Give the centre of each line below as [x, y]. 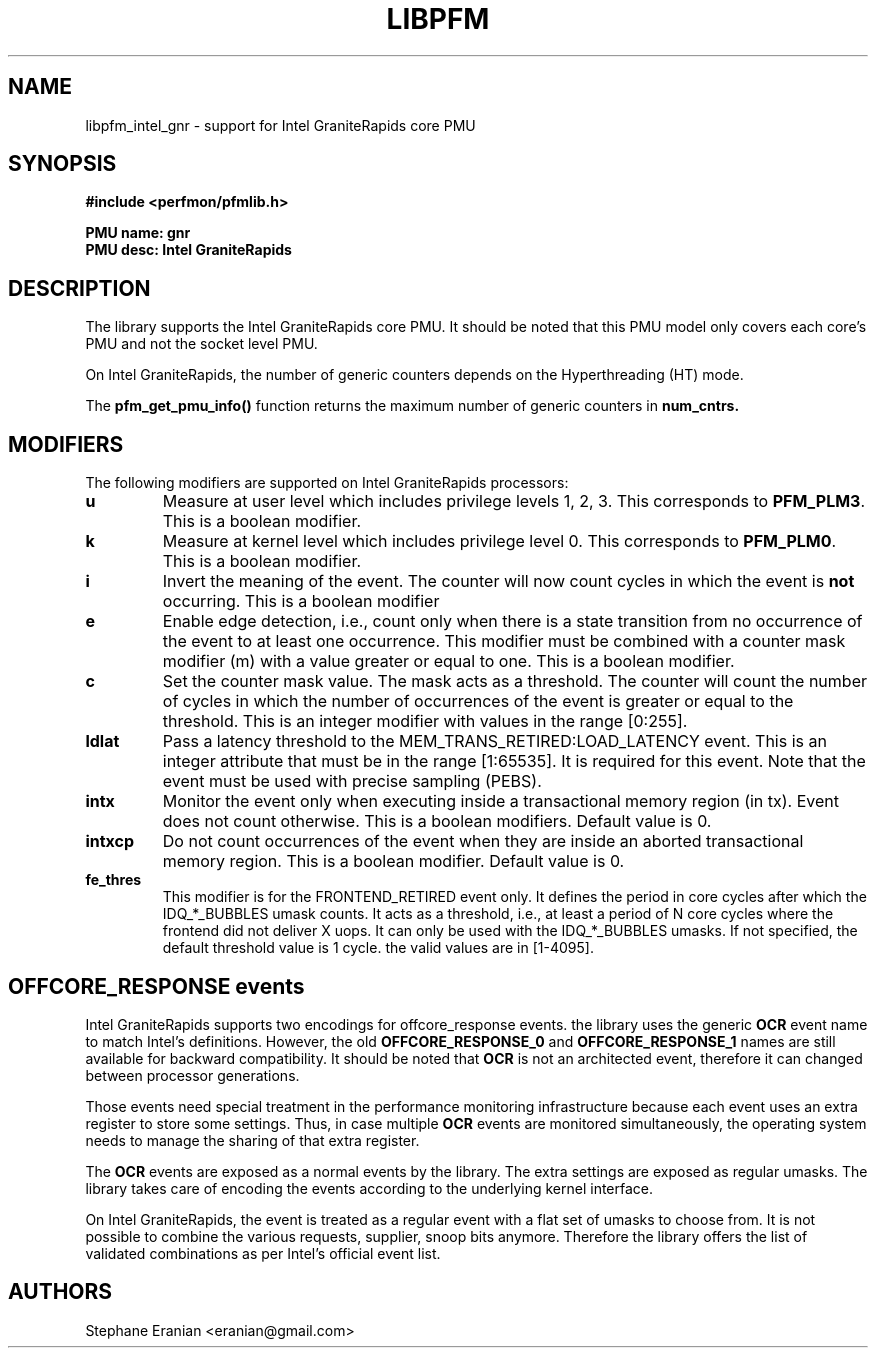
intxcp [110, 841]
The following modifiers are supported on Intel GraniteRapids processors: [327, 483]
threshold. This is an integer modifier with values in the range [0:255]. [425, 721]
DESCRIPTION [79, 288]
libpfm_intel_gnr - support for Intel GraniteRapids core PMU [280, 125]
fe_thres [113, 880]
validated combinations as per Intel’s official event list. [263, 1253]
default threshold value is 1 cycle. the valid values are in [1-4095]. [378, 948]
